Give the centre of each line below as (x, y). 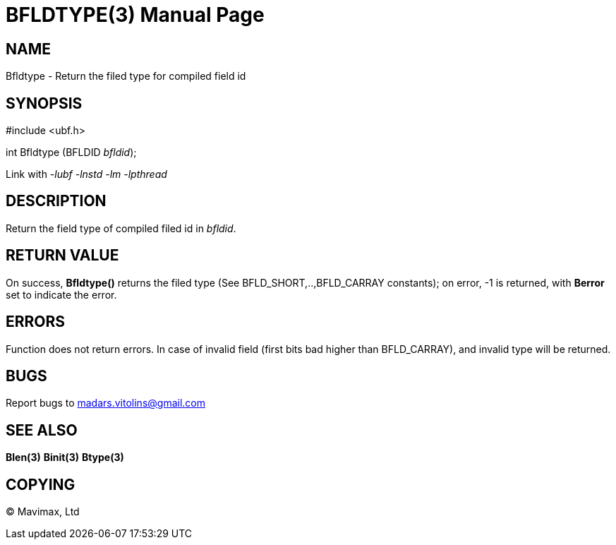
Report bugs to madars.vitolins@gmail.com (105, 403)
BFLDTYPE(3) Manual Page (135, 15)
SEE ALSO (42, 430)
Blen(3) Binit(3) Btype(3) (65, 457)
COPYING (41, 484)
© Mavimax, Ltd (43, 512)
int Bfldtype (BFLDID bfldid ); (71, 152)
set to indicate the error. (61, 294)
